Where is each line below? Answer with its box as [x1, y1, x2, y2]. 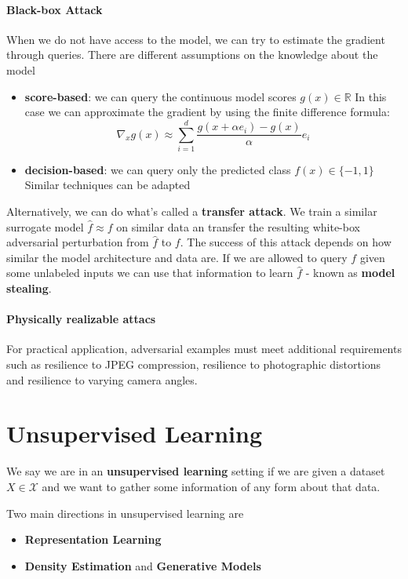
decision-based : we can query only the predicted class [24, 161, 291, 177]
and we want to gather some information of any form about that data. [42, 478, 381, 494]
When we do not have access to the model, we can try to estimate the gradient [6, 31, 385, 47]
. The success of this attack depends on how [180, 234, 392, 250]
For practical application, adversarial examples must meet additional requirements [6, 340, 402, 357]
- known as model [305, 264, 395, 281]
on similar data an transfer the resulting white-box [116, 218, 360, 235]
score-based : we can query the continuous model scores [24, 88, 297, 104]
